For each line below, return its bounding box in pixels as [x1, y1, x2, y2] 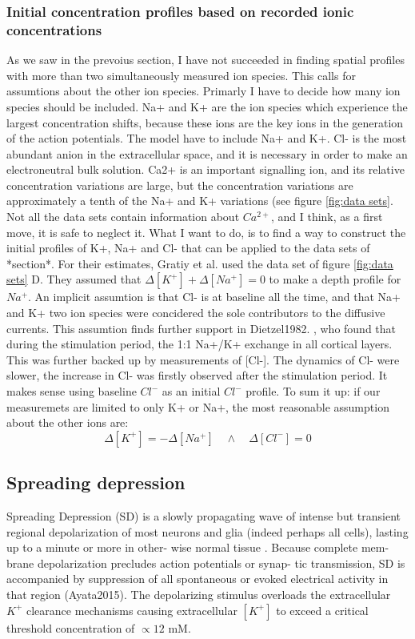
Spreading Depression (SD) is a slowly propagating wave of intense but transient [6, 508, 401, 524]
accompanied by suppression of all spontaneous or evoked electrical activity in [6, 570, 389, 587]
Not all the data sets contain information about [6, 208, 240, 225]
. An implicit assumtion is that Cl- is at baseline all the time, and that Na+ [28, 288, 401, 305]
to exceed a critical [276, 601, 369, 618]
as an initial [162, 383, 221, 400]
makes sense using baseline [6, 383, 137, 400]
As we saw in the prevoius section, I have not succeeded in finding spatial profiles [6, 51, 405, 68]
